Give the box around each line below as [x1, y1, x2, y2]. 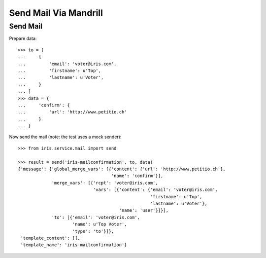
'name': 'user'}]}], [119, 208, 168, 213]
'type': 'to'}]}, [72, 228, 114, 234]
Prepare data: [9, 36, 37, 41]
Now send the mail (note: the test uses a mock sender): [9, 134, 122, 140]
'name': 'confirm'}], [111, 173, 164, 179]
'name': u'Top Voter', [72, 221, 128, 227]
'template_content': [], [20, 235, 81, 241]
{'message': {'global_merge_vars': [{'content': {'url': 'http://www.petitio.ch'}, [18, 166, 226, 172]
